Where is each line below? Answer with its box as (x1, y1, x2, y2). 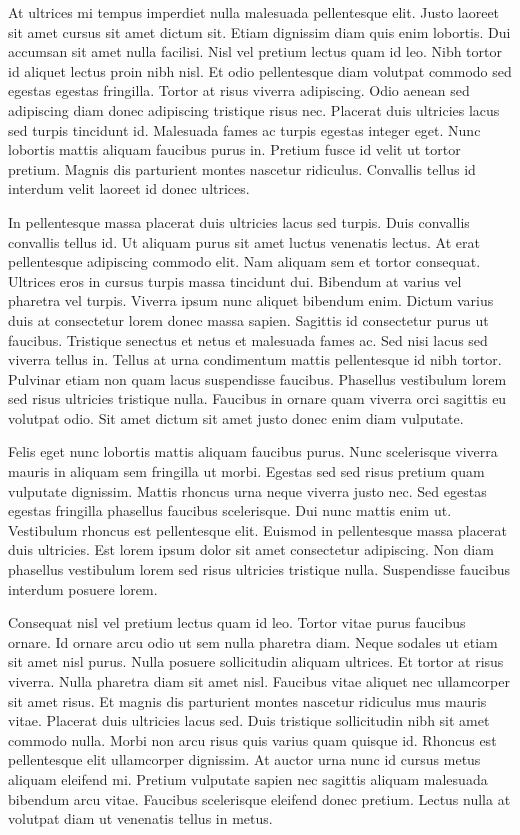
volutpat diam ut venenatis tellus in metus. (8, 808, 273, 829)
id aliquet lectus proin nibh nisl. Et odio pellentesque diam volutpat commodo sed (8, 60, 512, 81)
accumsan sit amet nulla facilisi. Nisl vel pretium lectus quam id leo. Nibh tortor (8, 41, 502, 62)
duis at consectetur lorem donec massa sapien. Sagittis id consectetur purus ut (8, 309, 489, 330)
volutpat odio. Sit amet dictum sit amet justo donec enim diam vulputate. (8, 407, 464, 428)
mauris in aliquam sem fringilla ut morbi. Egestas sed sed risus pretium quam (8, 461, 485, 482)
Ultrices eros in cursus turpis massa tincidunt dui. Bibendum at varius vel (8, 270, 462, 291)
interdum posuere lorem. (8, 578, 158, 599)
